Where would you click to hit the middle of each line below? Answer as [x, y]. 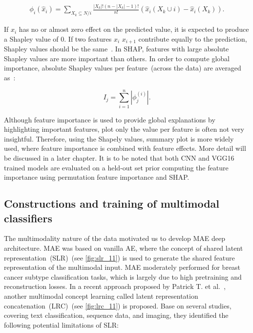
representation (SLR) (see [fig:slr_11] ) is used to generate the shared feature [119, 257]
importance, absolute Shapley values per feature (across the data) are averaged [123, 68]
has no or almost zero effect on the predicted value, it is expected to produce [134, 29]
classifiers [28, 218]
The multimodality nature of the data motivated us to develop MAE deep [115, 238]
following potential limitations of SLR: [62, 324]
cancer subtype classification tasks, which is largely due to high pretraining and [123, 276]
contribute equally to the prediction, [193, 38]
